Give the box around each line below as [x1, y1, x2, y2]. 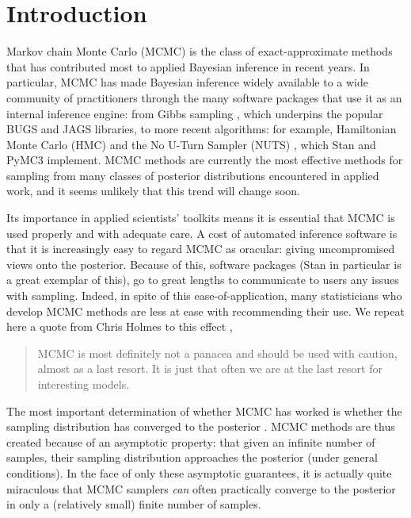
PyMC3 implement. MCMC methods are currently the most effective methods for [6, 152, 403, 168]
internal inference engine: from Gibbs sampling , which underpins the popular [6, 105, 383, 121]
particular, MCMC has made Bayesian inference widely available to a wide [6, 74, 369, 90]
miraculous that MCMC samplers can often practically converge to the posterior [6, 480, 396, 497]
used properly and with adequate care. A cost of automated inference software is [6, 224, 398, 241]
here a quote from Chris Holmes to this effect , [6, 318, 233, 335]
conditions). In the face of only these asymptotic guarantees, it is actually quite [6, 464, 392, 481]
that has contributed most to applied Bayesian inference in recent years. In [6, 58, 370, 75]
